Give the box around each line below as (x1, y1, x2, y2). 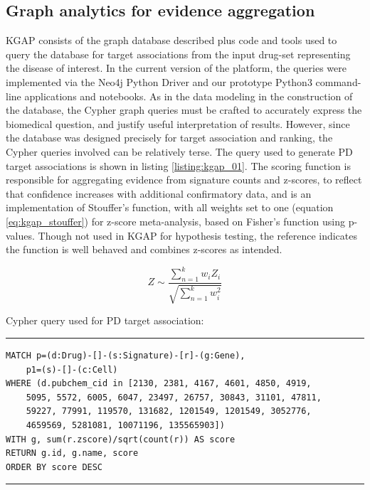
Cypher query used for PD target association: (6, 313, 204, 328)
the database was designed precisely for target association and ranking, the (6, 130, 333, 145)
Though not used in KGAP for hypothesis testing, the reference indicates (38, 228, 358, 243)
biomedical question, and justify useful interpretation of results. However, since (6, 116, 350, 131)
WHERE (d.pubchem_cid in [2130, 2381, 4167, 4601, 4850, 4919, (6, 378, 312, 389)
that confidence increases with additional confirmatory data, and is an (6, 186, 312, 201)
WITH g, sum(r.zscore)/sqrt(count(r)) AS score (6, 434, 236, 444)
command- (315, 74, 361, 89)
